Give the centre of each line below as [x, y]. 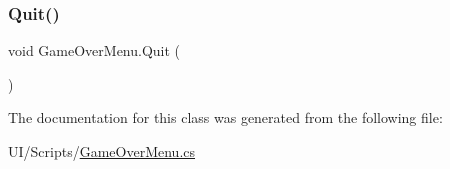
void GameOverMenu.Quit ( [94, 50]
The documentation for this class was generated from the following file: [225, 117]
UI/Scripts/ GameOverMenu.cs [102, 151]
